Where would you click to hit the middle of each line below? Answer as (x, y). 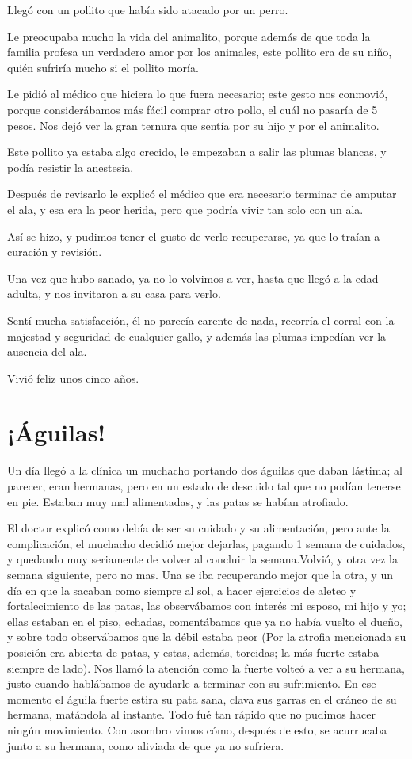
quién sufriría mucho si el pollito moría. (103, 67)
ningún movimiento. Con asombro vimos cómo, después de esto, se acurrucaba (197, 729)
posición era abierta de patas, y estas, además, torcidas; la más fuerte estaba (193, 652)
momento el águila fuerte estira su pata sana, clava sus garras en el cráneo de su (202, 698)
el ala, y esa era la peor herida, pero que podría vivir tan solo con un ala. (185, 209)
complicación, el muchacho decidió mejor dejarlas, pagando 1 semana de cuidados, (206, 543)
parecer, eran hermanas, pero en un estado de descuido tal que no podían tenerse (204, 486)
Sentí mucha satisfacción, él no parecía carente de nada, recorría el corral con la (201, 320)
